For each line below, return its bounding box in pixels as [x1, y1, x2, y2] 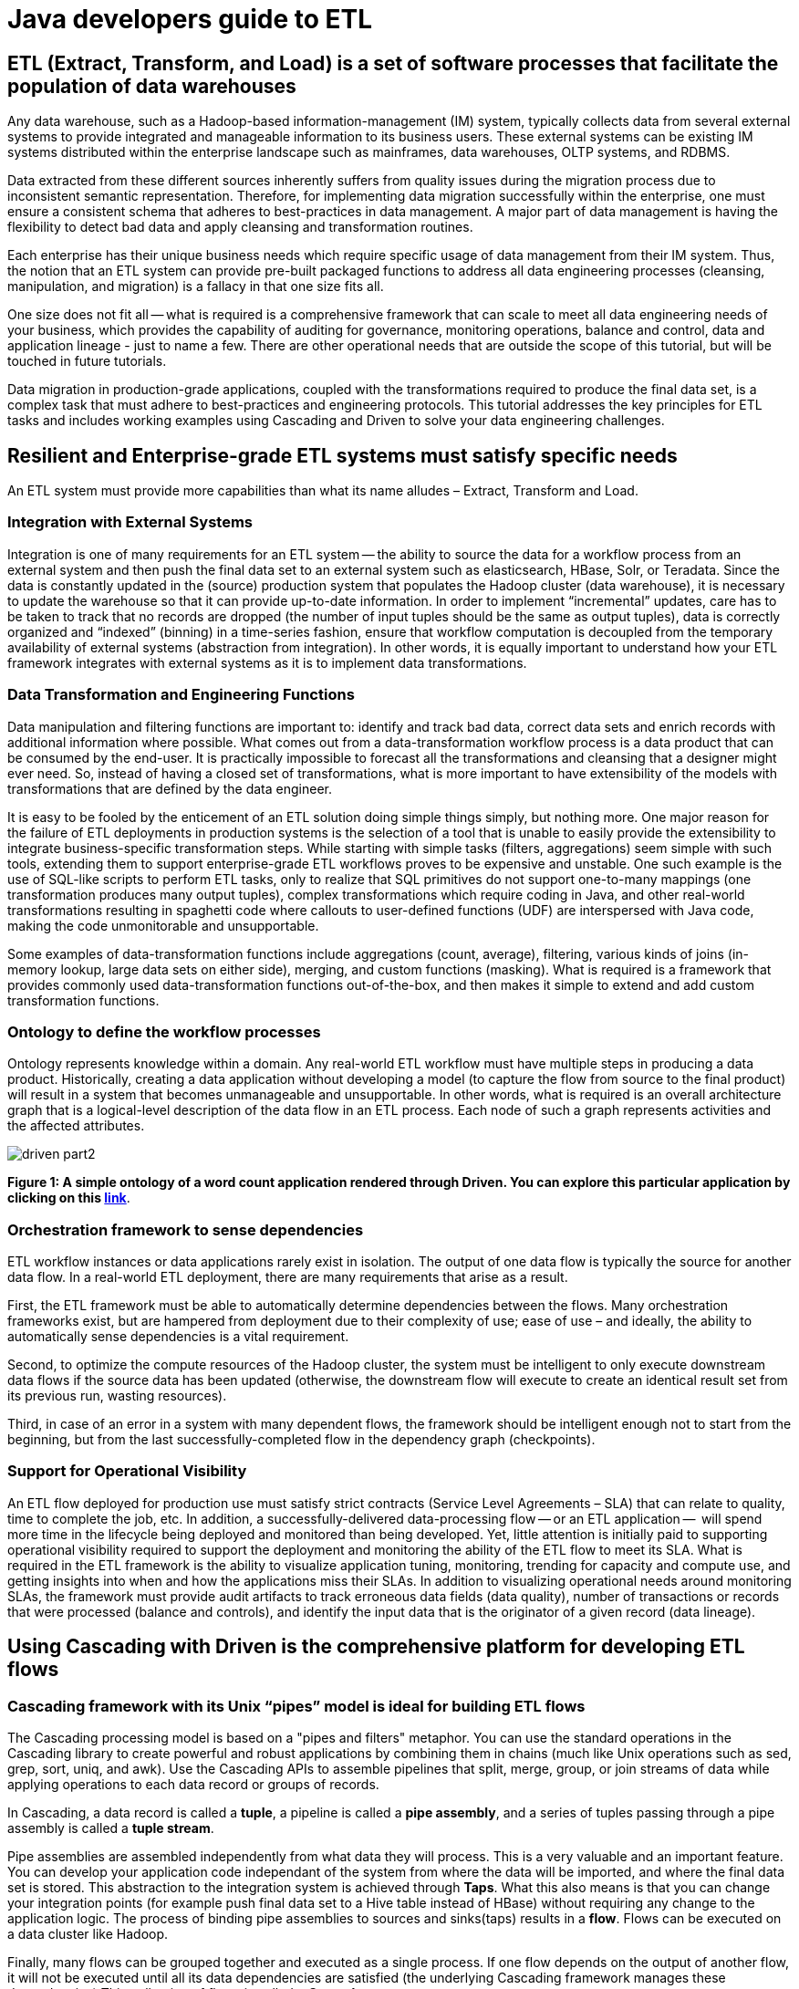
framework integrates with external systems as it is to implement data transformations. [7, 654, 527, 671]
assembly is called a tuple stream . [7, 1819, 214, 1836]
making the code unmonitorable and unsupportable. [7, 917, 319, 933]
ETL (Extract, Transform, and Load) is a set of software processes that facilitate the [7, 51, 779, 75]
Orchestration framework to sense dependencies [7, 1220, 364, 1239]
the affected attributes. [7, 1118, 145, 1134]
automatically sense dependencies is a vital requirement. [7, 1328, 349, 1345]
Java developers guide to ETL [7, 4, 373, 35]
